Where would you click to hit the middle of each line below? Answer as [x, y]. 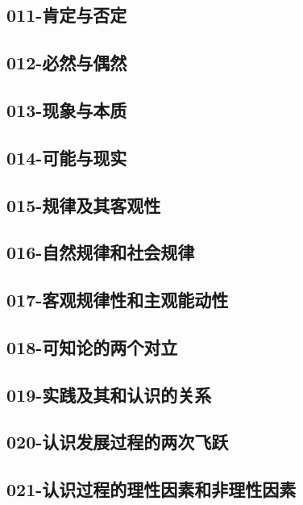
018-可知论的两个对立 [92, 346]
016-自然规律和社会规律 [101, 252]
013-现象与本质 [67, 109]
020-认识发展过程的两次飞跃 [118, 442]
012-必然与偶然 [67, 63]
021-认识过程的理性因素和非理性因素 [151, 489]
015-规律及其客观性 [84, 205]
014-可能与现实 [67, 157]
